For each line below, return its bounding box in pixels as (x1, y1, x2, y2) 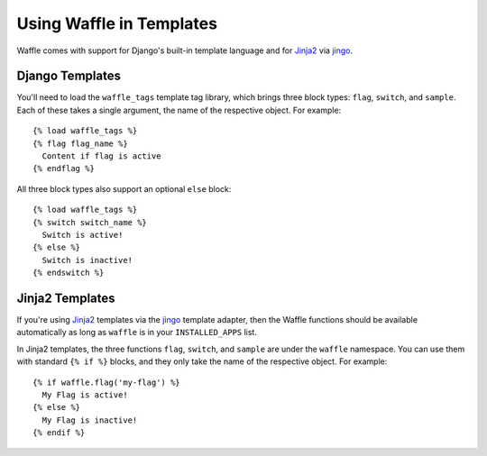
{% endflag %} (32, 163, 95, 174)
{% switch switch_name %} (32, 217, 148, 227)
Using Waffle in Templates (16, 14, 218, 33)
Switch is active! (41, 230, 124, 240)
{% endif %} (32, 428, 86, 438)
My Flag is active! (41, 390, 128, 400)
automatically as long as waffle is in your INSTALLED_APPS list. (16, 327, 257, 338)
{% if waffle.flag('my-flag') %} (32, 377, 180, 388)
